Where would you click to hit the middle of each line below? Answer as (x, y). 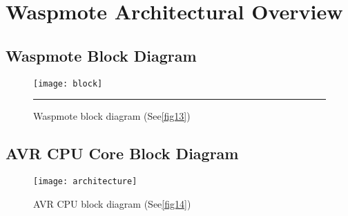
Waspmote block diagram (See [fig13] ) (112, 116)
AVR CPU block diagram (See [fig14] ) (112, 203)
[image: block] (68, 83)
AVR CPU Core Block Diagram (122, 153)
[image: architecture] (85, 182)
